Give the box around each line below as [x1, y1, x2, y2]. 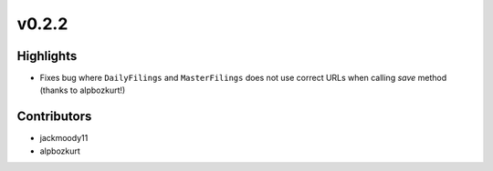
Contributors [16, 109, 92, 125]
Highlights [16, 48, 78, 64]
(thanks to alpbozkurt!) [39, 85, 126, 96]
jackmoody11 [39, 133, 89, 144]
